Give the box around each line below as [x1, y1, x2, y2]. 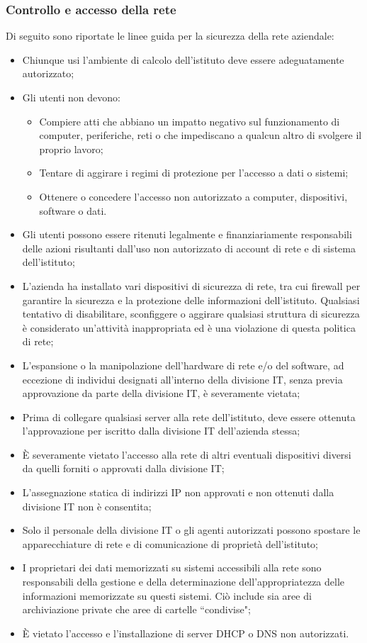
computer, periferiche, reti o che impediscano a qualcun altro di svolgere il [39, 128, 362, 142]
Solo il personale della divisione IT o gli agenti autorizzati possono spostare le [22, 522, 361, 537]
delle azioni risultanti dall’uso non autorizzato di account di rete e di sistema [22, 240, 356, 255]
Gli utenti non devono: [22, 90, 120, 104]
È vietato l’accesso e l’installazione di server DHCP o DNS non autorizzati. [22, 625, 349, 640]
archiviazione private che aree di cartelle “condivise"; [22, 602, 251, 617]
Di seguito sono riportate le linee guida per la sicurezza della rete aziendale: [6, 28, 334, 43]
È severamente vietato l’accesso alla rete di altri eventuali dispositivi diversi [22, 447, 351, 462]
